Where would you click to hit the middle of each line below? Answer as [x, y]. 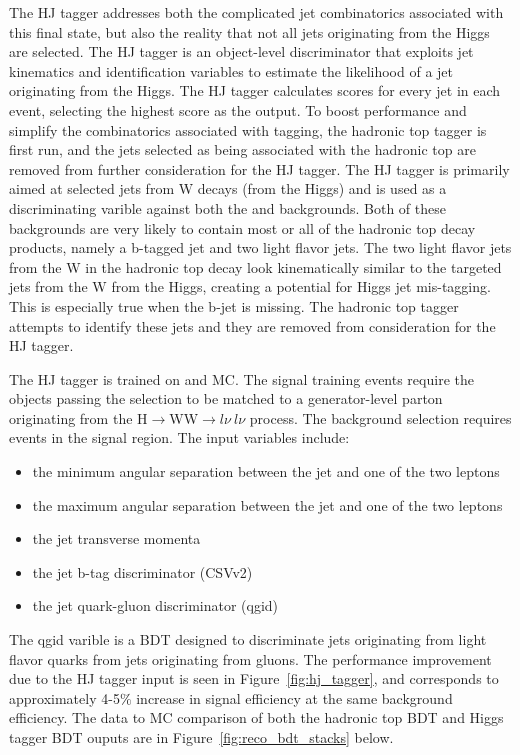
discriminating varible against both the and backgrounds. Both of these [227, 207]
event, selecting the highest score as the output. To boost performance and [238, 109]
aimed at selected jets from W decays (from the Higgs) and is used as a [228, 188]
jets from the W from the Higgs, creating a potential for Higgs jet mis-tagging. [250, 286]
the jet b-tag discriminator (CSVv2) [142, 571]
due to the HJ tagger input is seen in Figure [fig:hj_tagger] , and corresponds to [254, 678]
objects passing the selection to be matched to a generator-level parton [226, 398]
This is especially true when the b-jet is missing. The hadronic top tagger [234, 305]
